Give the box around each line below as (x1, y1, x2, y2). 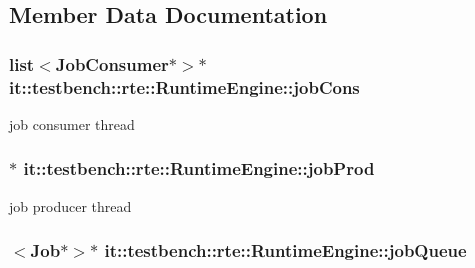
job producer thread (9, 195, 132, 216)
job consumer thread (9, 113, 135, 134)
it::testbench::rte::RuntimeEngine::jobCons (9, 74, 360, 99)
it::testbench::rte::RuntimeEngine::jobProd (23, 156, 375, 181)
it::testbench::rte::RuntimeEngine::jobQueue (104, 238, 467, 263)
